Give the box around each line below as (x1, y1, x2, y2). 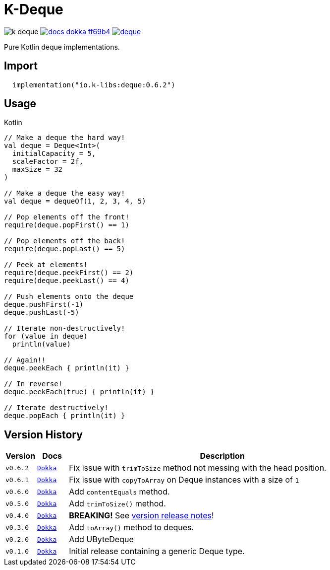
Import (4, 60, 38, 72)
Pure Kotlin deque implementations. (4, 42, 120, 51)
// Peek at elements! (4, 261, 88, 269)
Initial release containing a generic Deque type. (69, 546, 245, 557)
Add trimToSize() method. (69, 499, 166, 509)
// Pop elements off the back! (4, 237, 125, 245)
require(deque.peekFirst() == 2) (4, 269, 134, 277)
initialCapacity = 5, (12, 149, 96, 158)
